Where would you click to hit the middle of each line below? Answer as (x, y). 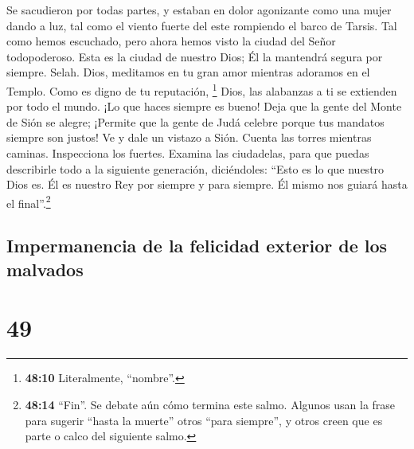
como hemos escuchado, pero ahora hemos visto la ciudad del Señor (171, 41)
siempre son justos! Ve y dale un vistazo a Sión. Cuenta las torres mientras (189, 137)
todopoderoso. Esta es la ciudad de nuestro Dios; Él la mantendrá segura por (195, 56)
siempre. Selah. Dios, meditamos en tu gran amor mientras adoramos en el (188, 72)
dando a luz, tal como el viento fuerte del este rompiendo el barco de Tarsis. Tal (202, 25)
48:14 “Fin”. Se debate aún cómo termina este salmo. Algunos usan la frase (210, 404)
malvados (45, 269)
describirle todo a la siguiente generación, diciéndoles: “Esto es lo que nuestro (195, 168)
